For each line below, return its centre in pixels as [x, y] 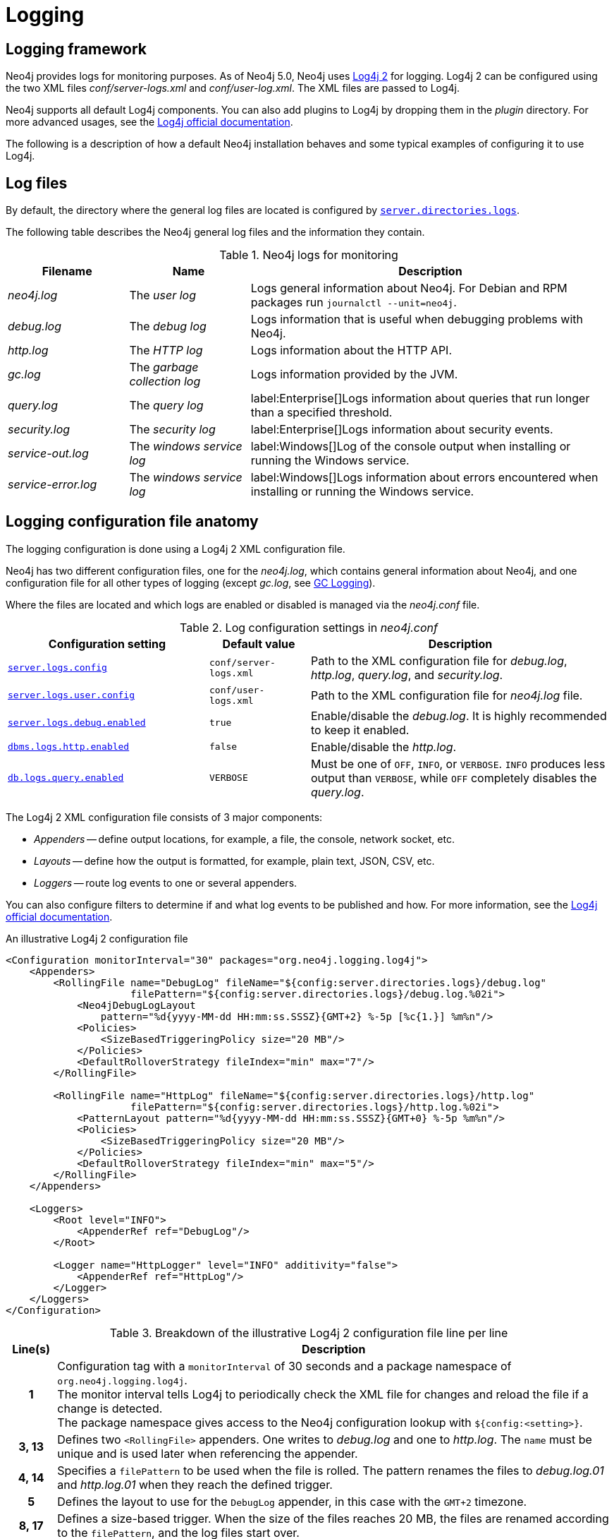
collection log [165, 382]
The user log [162, 295]
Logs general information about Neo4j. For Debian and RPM [409, 288]
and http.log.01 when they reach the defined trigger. [195, 1484]
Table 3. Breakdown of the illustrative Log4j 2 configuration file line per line [309, 1333]
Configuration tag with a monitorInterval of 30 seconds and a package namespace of [284, 1366]
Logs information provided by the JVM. [354, 375]
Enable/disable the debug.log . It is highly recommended [459, 715]
